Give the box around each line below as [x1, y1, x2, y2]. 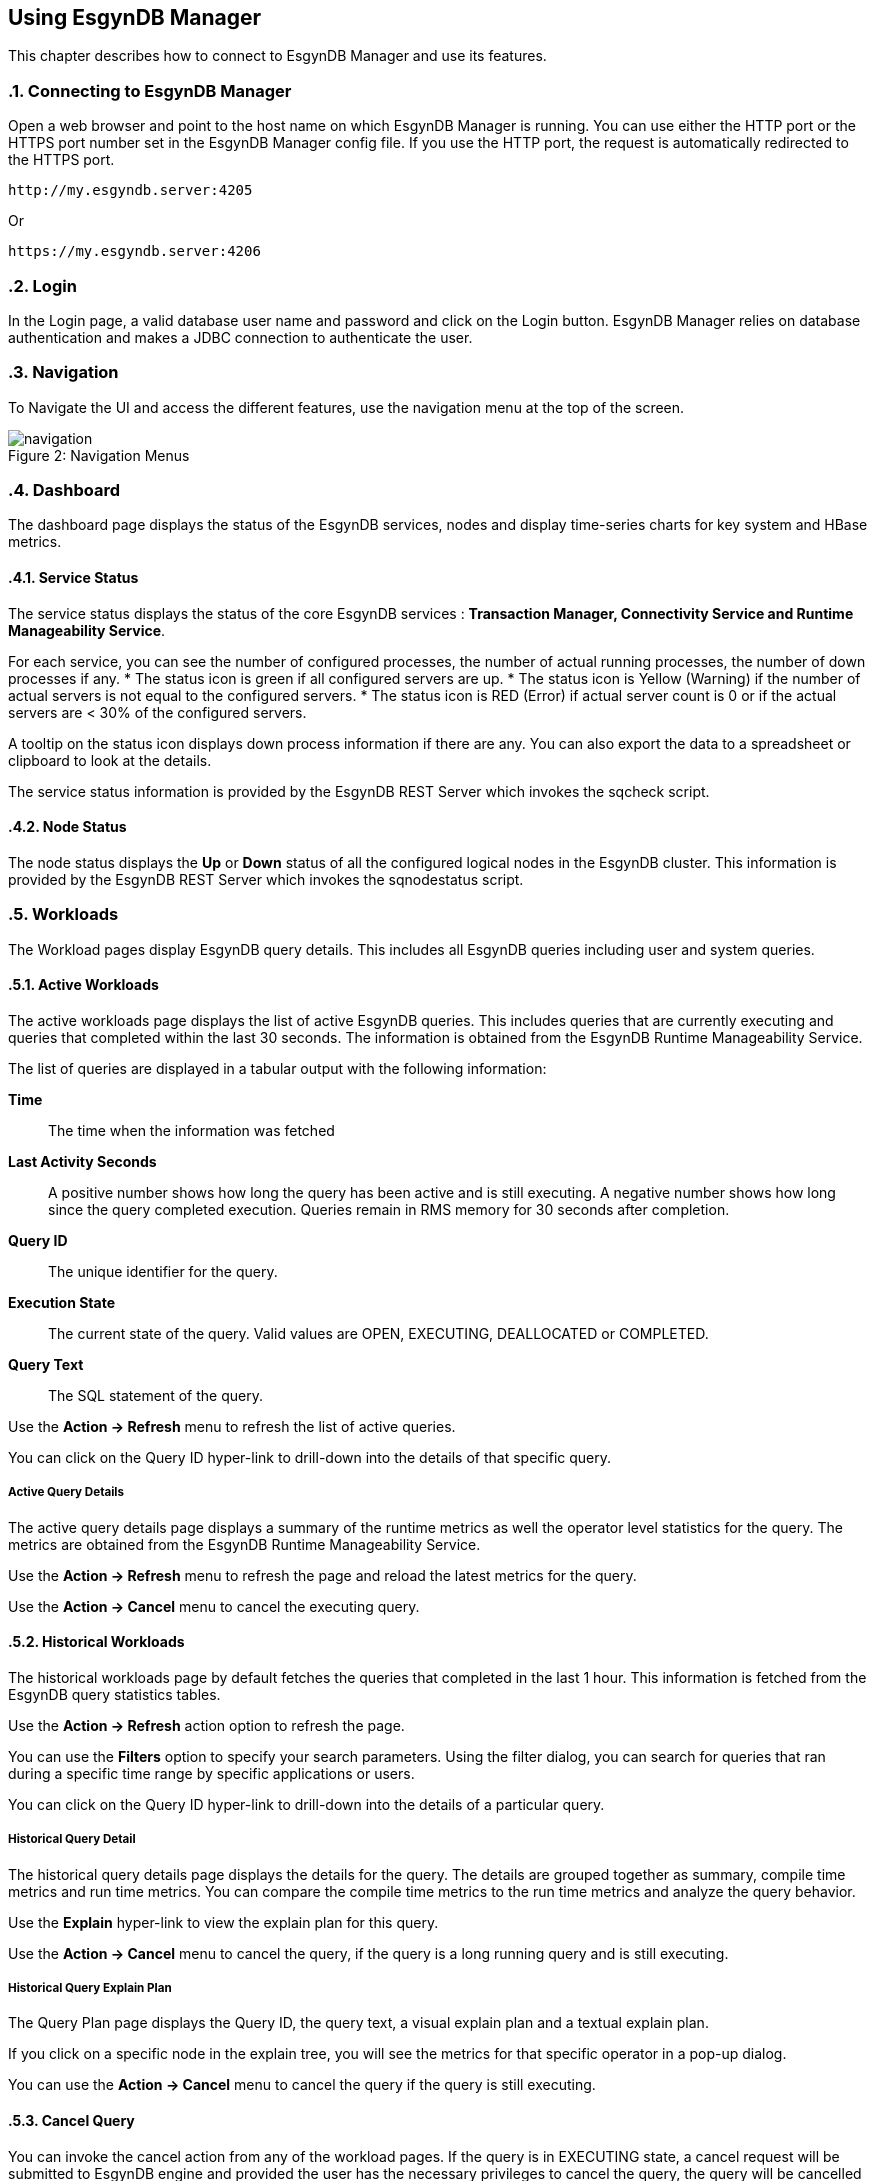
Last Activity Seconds [8, 1152, 157, 1170]
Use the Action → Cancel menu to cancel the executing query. [8, 1597, 420, 1615]
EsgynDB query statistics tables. [8, 1685, 221, 1703]
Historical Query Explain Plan [8, 1981, 172, 1995]
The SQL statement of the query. [48, 1386, 263, 1404]
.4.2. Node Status [8, 818, 127, 836]
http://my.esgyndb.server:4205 [8, 182, 253, 199]
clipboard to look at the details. [8, 751, 212, 769]
